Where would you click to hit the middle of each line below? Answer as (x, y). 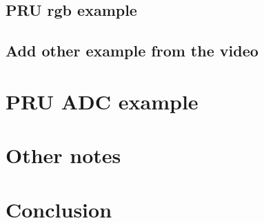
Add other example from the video (132, 51)
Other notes (63, 155)
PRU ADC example (102, 101)
